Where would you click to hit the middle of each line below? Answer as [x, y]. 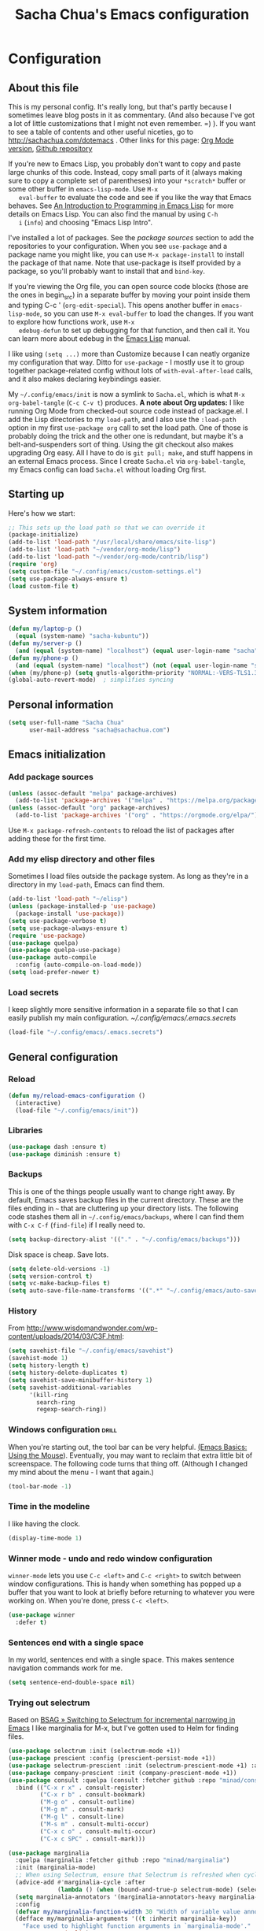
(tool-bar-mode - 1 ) [40, 1486]
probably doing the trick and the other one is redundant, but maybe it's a [126, 435]
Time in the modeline [49, 1507]
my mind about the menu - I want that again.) [81, 1472]
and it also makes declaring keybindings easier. [85, 379]
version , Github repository [50, 148]
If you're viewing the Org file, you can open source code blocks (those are [128, 286]
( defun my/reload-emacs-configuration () [77, 1095]
